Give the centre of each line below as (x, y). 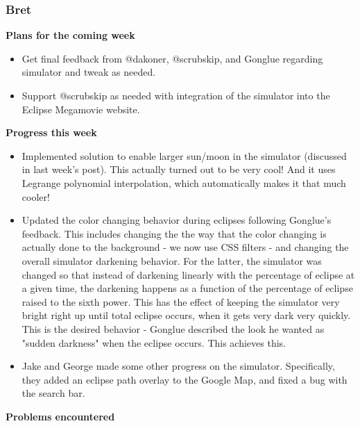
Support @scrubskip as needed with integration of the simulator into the (176, 95)
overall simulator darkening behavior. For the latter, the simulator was (172, 260)
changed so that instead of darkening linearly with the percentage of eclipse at (188, 274)
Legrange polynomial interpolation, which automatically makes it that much (184, 182)
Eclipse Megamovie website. (81, 109)
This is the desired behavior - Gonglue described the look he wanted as (173, 328)
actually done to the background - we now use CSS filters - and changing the (185, 247)
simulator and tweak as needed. (89, 72)
